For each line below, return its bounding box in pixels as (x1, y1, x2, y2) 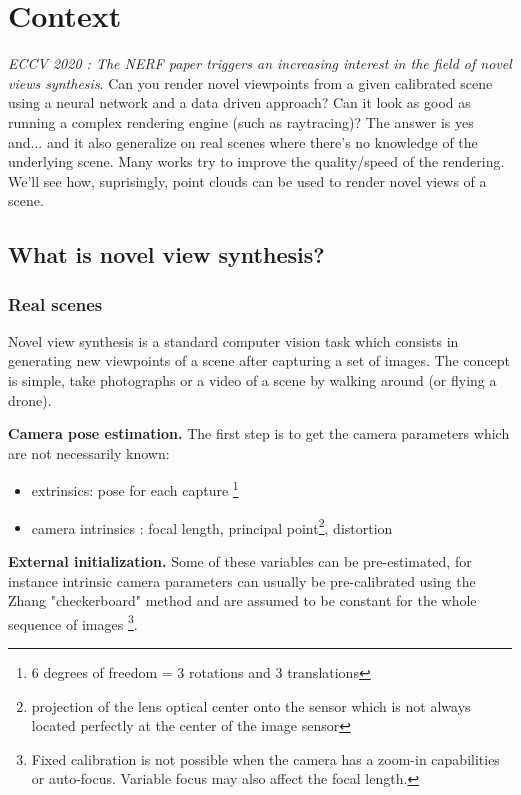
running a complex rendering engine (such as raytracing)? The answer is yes (8, 111, 474, 132)
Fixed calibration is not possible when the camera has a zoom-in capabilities (31, 748, 500, 769)
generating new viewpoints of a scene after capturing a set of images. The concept (8, 350, 511, 371)
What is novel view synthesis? (8, 239, 325, 270)
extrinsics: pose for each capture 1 (31, 477, 239, 501)
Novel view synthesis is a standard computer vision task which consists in (8, 330, 459, 351)
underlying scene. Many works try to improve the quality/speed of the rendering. (8, 151, 505, 172)
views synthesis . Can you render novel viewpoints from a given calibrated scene (8, 72, 493, 93)
